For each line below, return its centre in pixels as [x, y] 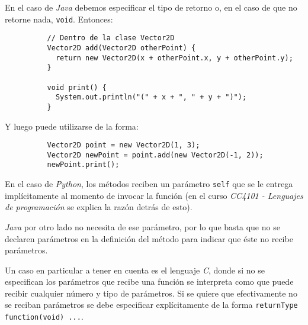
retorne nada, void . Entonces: [59, 19]
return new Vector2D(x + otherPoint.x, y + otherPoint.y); [174, 58]
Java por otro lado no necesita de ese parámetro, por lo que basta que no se [142, 226]
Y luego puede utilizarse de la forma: [72, 126]
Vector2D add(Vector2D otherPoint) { [121, 48]
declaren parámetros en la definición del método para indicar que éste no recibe [149, 238]
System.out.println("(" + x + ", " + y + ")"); [151, 97]
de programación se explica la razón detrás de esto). [99, 207]
